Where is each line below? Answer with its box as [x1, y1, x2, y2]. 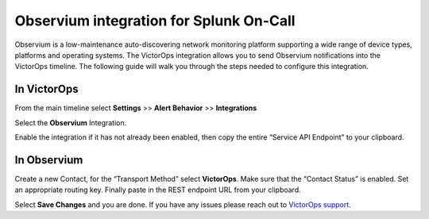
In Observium [14, 153, 83, 167]
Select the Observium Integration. [14, 117, 127, 127]
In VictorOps [14, 83, 79, 96]
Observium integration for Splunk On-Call [14, 12, 296, 29]
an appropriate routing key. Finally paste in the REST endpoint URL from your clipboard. [14, 185, 301, 194]
